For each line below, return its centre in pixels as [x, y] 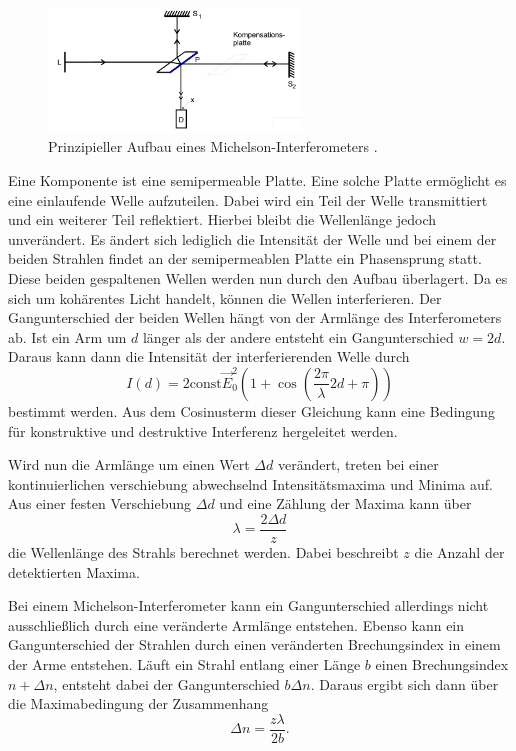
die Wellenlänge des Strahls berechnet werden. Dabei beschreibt [203, 551]
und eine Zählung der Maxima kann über [345, 503]
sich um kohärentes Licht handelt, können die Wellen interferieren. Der [225, 297]
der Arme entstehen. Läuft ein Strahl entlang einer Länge [184, 663]
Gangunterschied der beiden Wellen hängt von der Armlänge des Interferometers [255, 317]
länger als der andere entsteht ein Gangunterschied [298, 336]
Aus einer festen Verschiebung [100, 503]
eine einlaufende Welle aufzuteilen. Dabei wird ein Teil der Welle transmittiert [248, 199]
